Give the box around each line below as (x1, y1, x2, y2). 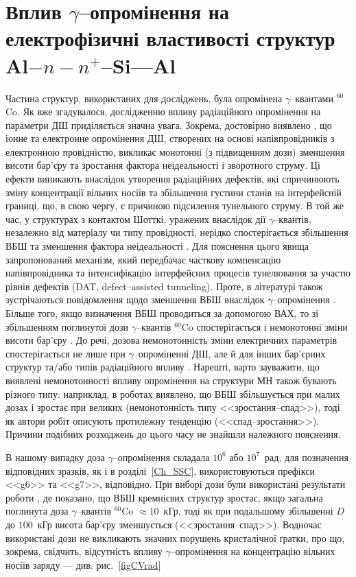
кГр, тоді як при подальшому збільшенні (163, 504, 333, 518)
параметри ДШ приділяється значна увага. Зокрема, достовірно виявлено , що (5, 117, 332, 132)
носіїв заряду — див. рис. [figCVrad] (5, 557, 161, 572)
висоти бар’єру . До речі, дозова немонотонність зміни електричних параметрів (5, 333, 337, 347)
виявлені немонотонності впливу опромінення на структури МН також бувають (5, 373, 337, 387)
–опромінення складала (112, 449, 210, 464)
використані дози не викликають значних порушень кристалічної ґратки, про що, (5, 530, 345, 545)
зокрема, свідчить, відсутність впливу (5, 544, 163, 558)
